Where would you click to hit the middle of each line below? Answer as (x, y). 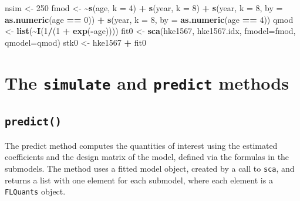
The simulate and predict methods (147, 82)
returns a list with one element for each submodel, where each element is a (139, 180)
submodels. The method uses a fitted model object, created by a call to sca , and (150, 168)
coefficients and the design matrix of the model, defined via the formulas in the (147, 157)
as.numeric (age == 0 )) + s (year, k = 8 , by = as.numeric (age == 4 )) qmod (149, 19)
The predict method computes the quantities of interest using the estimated (141, 145)
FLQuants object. (35, 191)
